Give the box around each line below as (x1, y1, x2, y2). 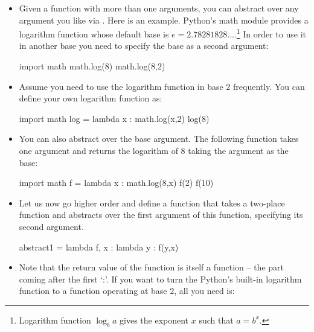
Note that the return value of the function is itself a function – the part (19, 261, 284, 273)
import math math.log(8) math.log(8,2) (19, 60, 165, 72)
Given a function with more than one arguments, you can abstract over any (19, 2, 299, 14)
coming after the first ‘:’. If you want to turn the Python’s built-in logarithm (19, 272, 302, 285)
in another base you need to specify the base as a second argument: (19, 39, 269, 52)
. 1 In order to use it (234, 26, 307, 40)
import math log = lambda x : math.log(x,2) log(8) (19, 112, 210, 124)
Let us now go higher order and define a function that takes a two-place (19, 196, 285, 209)
